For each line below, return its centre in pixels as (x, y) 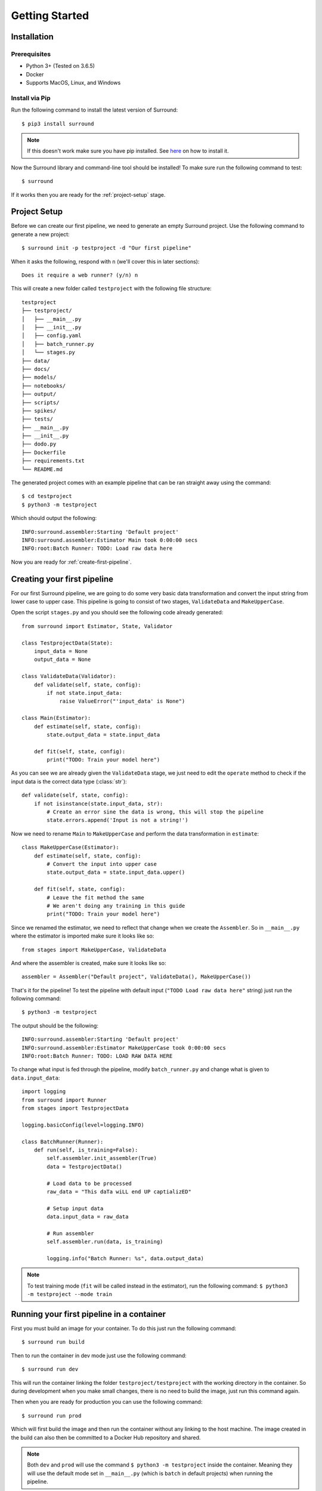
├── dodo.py (39, 444)
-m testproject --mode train (70, 1294)
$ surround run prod (52, 1416)
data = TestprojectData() (84, 1167)
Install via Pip (31, 98)
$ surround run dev (50, 1369)
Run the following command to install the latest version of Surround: (95, 110)
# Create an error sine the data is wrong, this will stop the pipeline (155, 812)
